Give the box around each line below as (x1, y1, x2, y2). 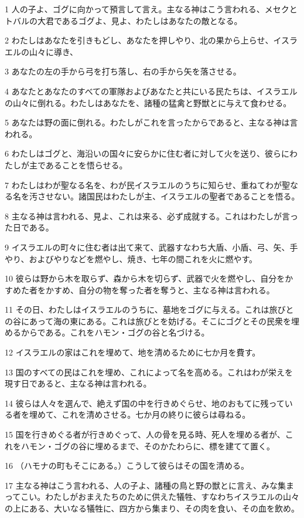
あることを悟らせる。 (45, 158, 128, 171)
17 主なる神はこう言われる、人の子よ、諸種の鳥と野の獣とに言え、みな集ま (5, 479, 294, 491)
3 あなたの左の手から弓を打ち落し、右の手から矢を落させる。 (5, 65, 241, 77)
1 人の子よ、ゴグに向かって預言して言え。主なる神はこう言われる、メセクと (5, 3, 298, 15)
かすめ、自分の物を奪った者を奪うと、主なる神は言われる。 (45, 283, 275, 296)
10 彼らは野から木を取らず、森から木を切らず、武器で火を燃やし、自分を (5, 272, 285, 285)
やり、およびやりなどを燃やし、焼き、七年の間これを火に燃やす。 (5, 252, 258, 265)
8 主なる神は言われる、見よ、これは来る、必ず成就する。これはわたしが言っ (5, 209, 298, 222)
